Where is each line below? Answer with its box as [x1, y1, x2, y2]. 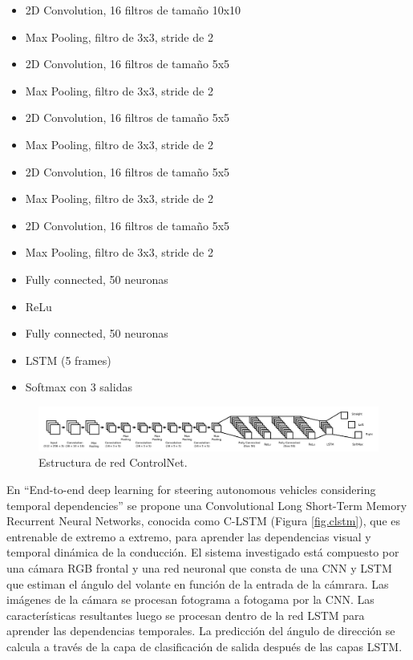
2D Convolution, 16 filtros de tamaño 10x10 [25, 2, 241, 18]
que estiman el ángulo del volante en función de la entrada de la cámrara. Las [6, 575, 389, 592]
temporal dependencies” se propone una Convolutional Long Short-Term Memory [6, 496, 407, 513]
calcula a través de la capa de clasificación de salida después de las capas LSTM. [6, 638, 403, 654]
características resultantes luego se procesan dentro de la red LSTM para [6, 606, 365, 623]
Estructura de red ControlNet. [38, 454, 188, 471]
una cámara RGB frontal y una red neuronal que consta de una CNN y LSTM [6, 559, 392, 576]
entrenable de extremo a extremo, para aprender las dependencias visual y [6, 528, 371, 545]
